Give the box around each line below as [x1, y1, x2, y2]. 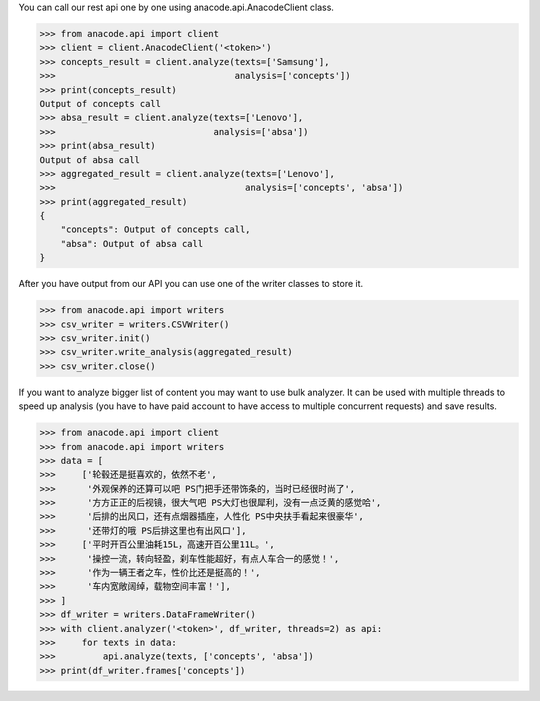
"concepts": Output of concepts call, [60, 224, 251, 235]
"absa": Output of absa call [60, 238, 204, 249]
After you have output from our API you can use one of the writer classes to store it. [18, 278, 364, 290]
